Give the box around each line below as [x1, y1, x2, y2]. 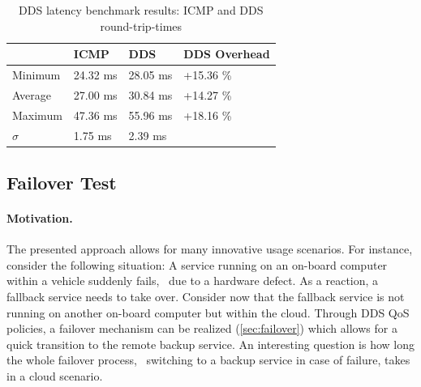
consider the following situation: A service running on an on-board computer [6, 256, 388, 273]
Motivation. [6, 210, 73, 227]
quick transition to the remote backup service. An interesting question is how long [6, 335, 415, 352]
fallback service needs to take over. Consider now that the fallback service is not [6, 288, 405, 305]
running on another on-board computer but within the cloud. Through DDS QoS [6, 304, 410, 321]
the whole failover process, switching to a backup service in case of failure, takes [6, 351, 410, 368]
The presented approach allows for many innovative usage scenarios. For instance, [6, 240, 413, 257]
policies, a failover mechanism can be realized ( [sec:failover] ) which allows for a [6, 320, 397, 337]
